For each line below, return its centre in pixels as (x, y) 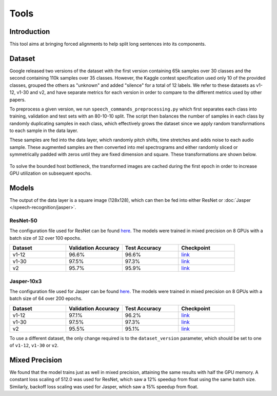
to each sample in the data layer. (44, 130)
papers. (17, 100)
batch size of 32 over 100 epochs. (45, 238)
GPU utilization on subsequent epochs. (51, 173)
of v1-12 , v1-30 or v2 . (34, 345)
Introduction (30, 32)
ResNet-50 (24, 221)
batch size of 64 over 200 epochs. (46, 298)
